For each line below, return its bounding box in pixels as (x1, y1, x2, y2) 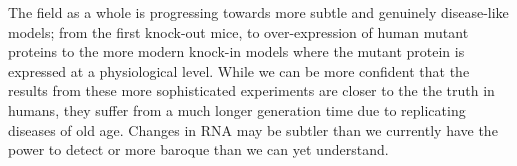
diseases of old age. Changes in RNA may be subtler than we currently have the (8, 119, 498, 140)
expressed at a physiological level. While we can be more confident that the (8, 60, 470, 81)
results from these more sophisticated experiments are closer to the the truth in (8, 80, 495, 101)
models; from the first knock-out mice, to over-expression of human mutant (8, 21, 469, 42)
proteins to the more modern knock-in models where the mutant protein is (8, 41, 465, 62)
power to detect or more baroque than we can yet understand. (8, 139, 389, 160)
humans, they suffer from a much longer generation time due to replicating (8, 99, 466, 120)
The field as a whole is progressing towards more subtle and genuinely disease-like (8, 2, 509, 22)
